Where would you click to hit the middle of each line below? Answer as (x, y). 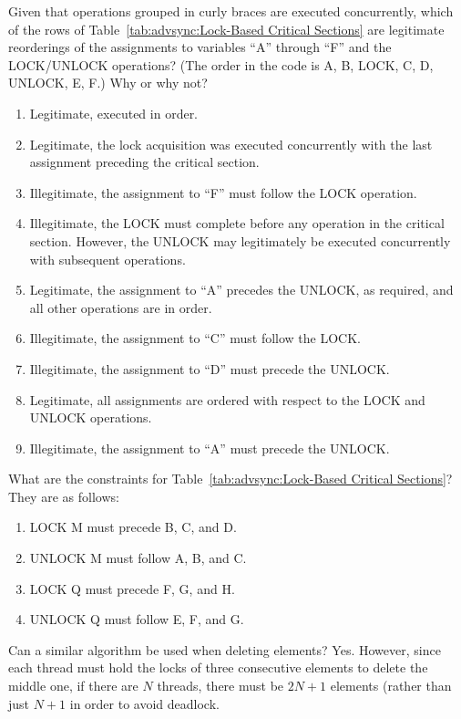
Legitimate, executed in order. (114, 113)
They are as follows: (64, 496)
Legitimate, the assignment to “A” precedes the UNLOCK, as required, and (241, 290)
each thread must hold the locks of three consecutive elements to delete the (218, 667)
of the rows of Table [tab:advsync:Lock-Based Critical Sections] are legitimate (226, 29)
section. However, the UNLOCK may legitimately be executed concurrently (240, 240)
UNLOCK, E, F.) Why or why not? (108, 83)
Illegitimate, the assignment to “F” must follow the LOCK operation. (223, 192)
